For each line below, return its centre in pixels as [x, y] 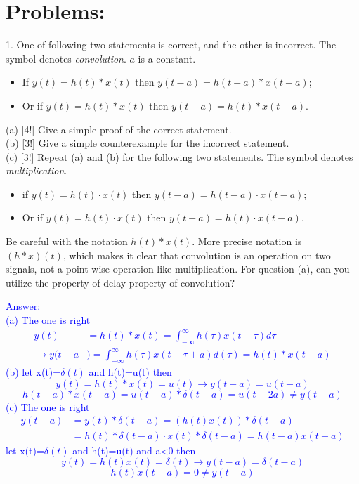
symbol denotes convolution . [66, 58]
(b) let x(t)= [33, 372]
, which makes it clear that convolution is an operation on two [197, 255]
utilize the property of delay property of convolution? [120, 282]
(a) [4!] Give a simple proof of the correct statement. [119, 129]
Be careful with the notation [67, 241]
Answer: [23, 306]
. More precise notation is [247, 241]
